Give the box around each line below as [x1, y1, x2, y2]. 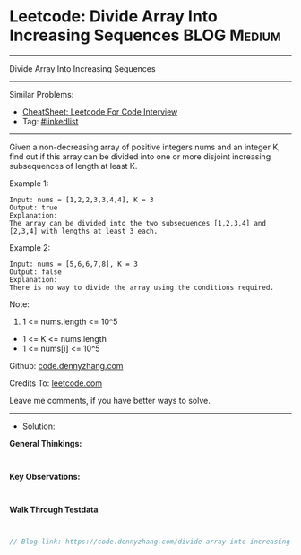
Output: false [9, 267, 63, 277]
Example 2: [9, 242, 51, 252]
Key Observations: [9, 471, 81, 482]
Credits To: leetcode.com [9, 378, 103, 388]
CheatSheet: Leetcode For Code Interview [21, 106, 178, 117]
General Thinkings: [9, 438, 82, 448]
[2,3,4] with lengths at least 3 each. [9, 226, 159, 235]
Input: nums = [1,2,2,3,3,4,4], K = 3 [9, 195, 154, 204]
